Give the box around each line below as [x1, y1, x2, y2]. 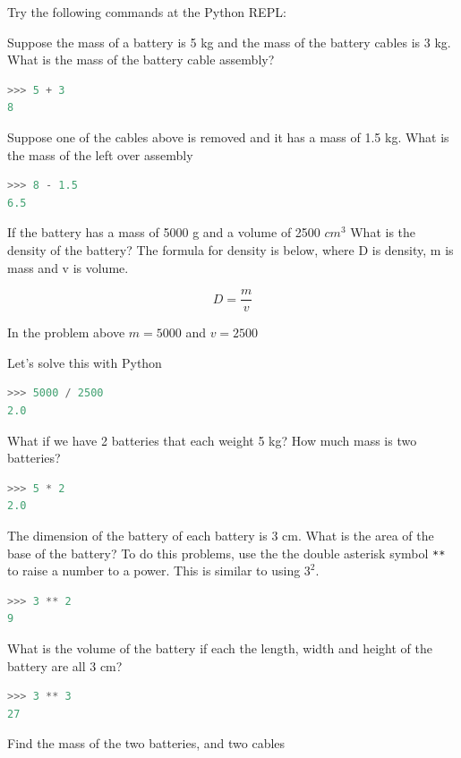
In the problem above [7, 323, 125, 342]
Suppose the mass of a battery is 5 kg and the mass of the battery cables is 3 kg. [7, 32, 451, 51]
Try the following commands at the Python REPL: [7, 3, 286, 21]
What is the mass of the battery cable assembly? [7, 50, 275, 69]
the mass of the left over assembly [7, 145, 193, 164]
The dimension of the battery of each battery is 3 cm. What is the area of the [7, 525, 434, 544]
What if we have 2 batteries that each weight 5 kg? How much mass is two [7, 430, 417, 449]
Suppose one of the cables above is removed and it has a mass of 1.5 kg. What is [7, 127, 449, 146]
